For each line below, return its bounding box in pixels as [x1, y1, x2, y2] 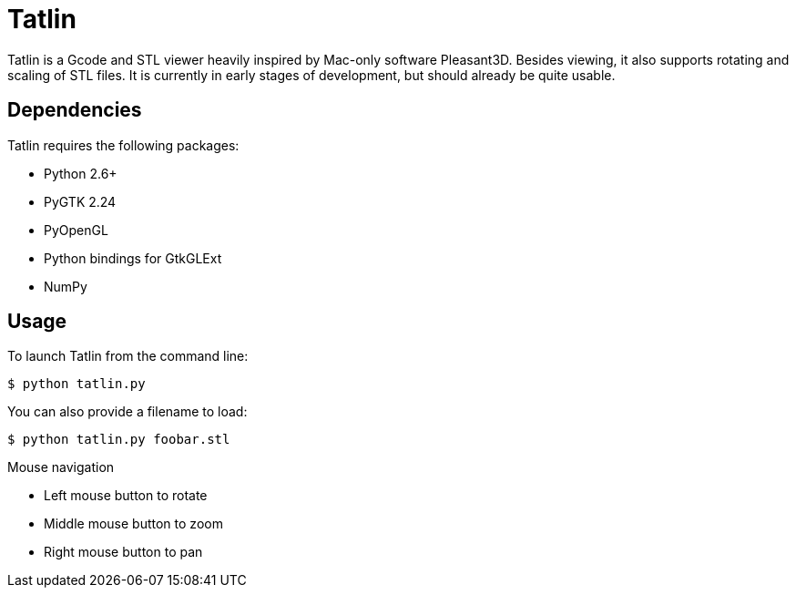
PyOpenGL [44, 221, 108, 238]
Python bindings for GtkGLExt [44, 250, 222, 266]
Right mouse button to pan [44, 544, 203, 560]
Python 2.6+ [44, 165, 117, 181]
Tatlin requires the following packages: [7, 137, 240, 153]
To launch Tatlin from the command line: [7, 348, 249, 364]
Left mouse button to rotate [44, 487, 208, 504]
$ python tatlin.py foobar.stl [7, 432, 230, 447]
